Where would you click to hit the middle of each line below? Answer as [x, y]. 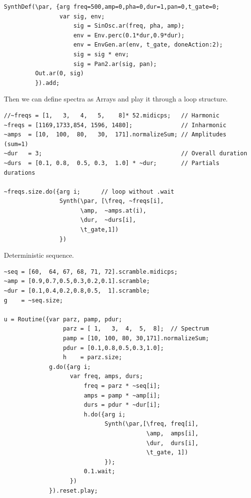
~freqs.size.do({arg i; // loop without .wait [89, 191]
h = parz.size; [92, 357]
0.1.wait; [100, 472]
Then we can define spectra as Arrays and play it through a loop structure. [116, 99]
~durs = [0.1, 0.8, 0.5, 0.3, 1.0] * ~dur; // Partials [112, 163]
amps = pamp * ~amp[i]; [122, 395]
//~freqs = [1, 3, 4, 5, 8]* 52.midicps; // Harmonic [112, 115]
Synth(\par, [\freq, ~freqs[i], [112, 201]
